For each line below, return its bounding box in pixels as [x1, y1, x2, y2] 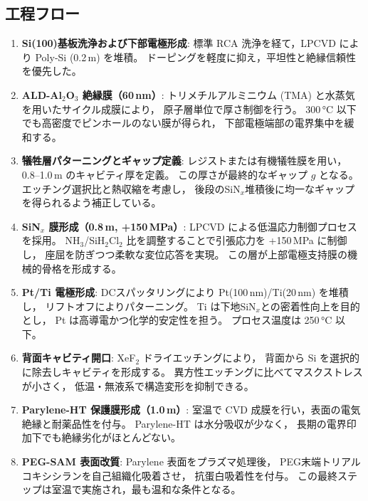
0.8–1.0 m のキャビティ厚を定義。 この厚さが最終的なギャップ [21, 167, 308, 181]
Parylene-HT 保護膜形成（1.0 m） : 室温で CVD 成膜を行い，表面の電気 [21, 402, 361, 417]
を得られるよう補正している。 [21, 195, 162, 210]
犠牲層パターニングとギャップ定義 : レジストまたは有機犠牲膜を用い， [21, 153, 347, 168]
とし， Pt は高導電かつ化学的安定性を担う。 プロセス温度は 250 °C [21, 312, 332, 327]
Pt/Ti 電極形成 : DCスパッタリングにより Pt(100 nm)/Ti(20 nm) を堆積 [21, 285, 349, 300]
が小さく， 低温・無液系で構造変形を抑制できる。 [21, 378, 254, 393]
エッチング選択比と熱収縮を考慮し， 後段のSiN [21, 181, 241, 196]
